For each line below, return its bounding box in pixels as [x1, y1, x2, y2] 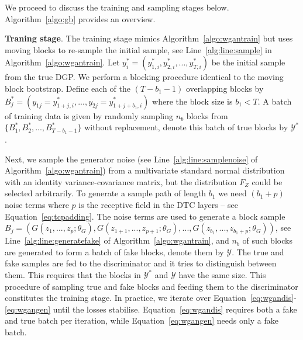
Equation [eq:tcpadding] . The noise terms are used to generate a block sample [5, 210, 285, 222]
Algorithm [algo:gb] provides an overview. [5, 12, 156, 25]
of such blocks [242, 234, 292, 247]
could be [252, 175, 283, 188]
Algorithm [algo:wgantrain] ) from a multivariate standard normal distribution [5, 164, 285, 176]
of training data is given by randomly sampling [5, 109, 174, 122]
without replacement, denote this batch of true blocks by [84, 121, 288, 133]
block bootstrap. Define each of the [5, 82, 130, 94]
